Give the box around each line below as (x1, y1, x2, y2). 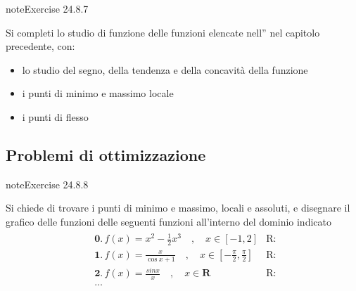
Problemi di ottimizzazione (6, 143, 206, 165)
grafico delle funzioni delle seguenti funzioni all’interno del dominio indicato (6, 214, 331, 228)
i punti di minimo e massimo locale (22, 86, 174, 101)
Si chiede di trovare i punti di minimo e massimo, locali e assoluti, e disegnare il (6, 200, 350, 215)
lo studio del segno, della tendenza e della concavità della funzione (22, 62, 308, 77)
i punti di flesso (22, 109, 89, 124)
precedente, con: (6, 39, 75, 53)
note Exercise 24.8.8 (6, 176, 89, 191)
